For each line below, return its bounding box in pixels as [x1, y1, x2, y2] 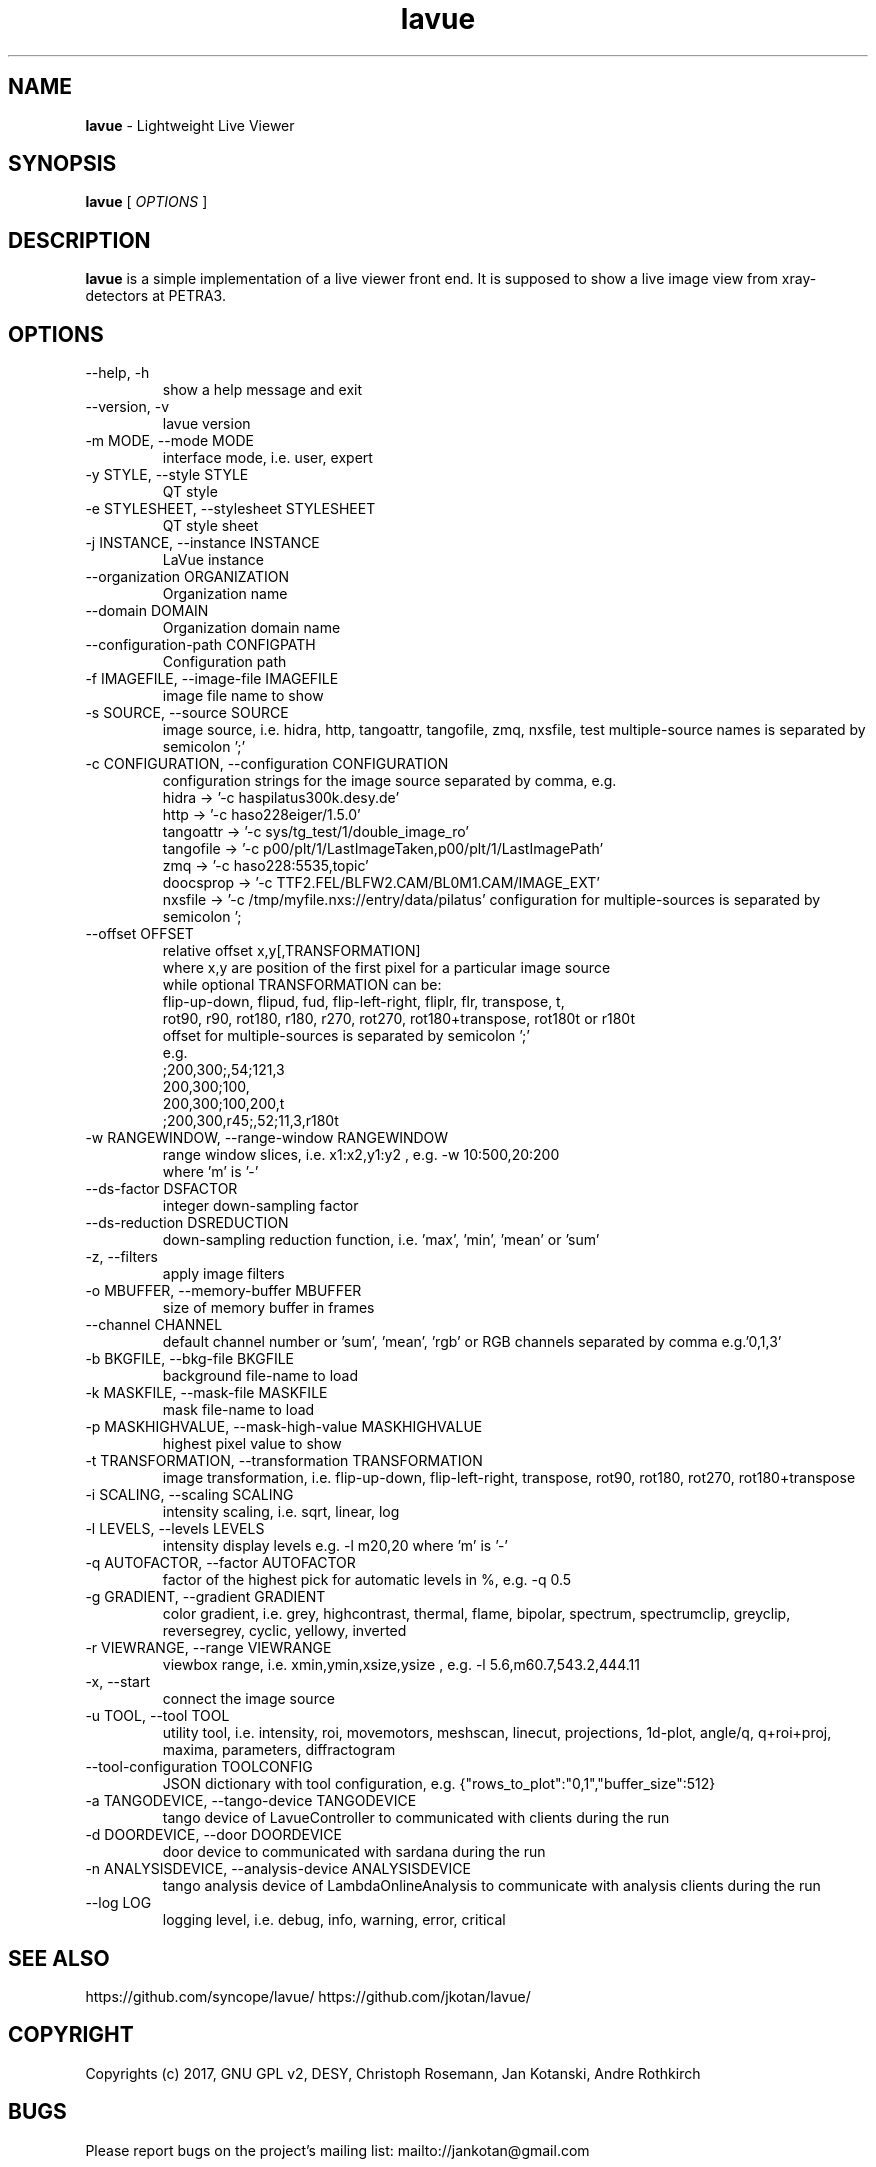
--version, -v [85, 398, 170, 416]
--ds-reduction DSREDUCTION [85, 1214, 289, 1232]
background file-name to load [162, 1367, 359, 1385]
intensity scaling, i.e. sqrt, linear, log [162, 1503, 400, 1521]
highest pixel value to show [162, 1435, 342, 1453]
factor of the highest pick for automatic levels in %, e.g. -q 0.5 [162, 1571, 572, 1589]
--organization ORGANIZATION [85, 568, 290, 586]
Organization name [162, 585, 288, 603]
